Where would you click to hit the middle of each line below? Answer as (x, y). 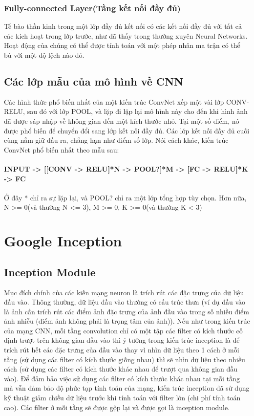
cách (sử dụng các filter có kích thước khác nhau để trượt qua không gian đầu (121, 369)
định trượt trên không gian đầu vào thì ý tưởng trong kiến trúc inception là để (122, 340)
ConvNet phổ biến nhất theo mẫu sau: (62, 149)
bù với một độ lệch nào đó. (44, 55)
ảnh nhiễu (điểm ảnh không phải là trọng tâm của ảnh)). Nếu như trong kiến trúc (127, 321)
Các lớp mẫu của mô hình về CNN (94, 81)
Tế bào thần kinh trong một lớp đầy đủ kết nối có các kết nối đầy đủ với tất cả (123, 26)
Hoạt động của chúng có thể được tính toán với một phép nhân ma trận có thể (122, 45)
